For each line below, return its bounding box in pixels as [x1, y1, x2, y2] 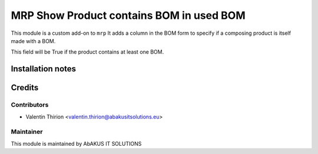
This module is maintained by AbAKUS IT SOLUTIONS [11, 140, 142, 147]
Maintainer [11, 127, 43, 136]
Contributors [11, 101, 49, 109]
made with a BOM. [11, 37, 56, 44]
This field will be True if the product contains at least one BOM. [11, 48, 164, 55]
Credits [11, 83, 39, 93]
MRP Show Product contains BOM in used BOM [11, 9, 246, 22]
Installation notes [11, 64, 77, 74]
